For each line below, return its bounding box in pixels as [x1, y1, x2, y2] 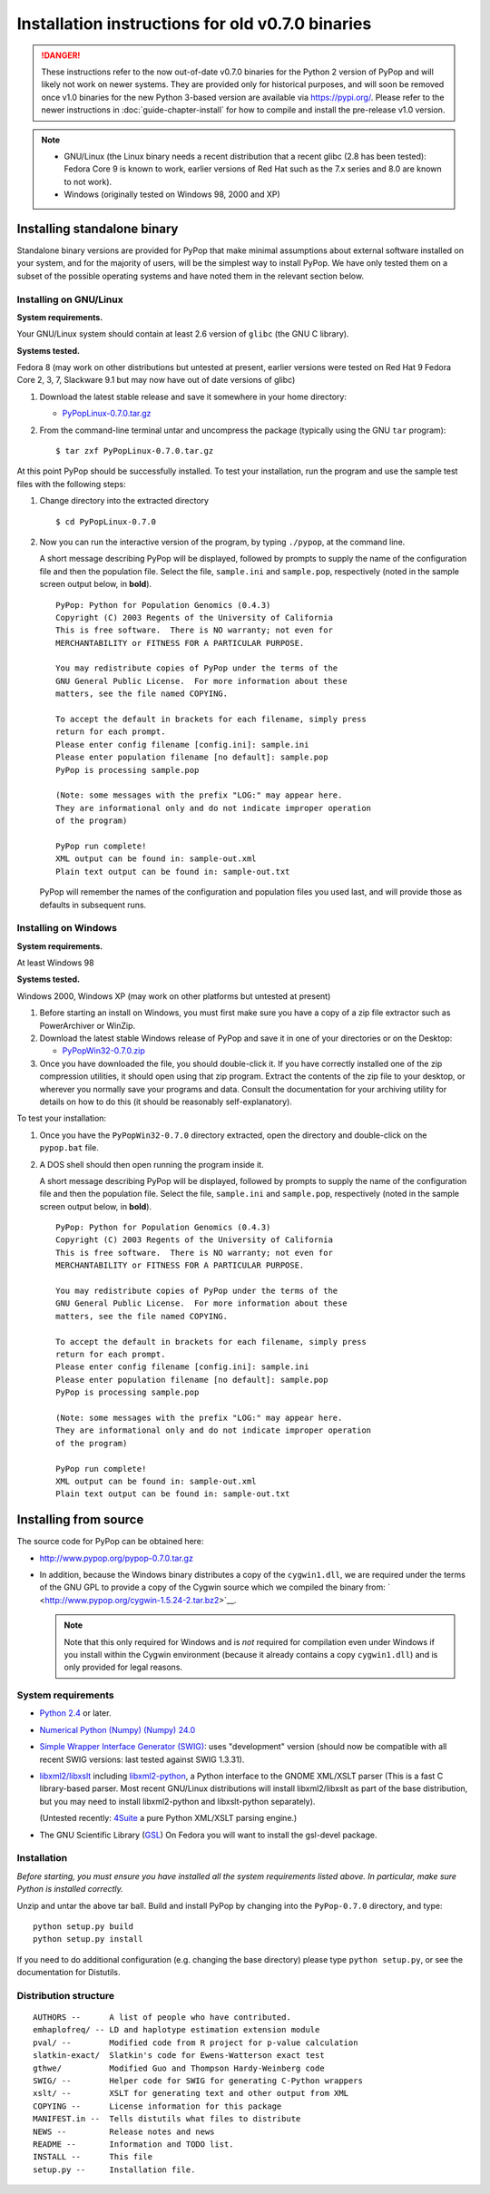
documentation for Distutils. [16, 1967, 121, 1978]
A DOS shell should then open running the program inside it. [39, 1159, 264, 1170]
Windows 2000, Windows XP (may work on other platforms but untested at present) [16, 990, 331, 1002]
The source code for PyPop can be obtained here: [16, 1536, 204, 1547]
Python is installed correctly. [16, 1884, 124, 1895]
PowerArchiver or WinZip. [39, 1020, 136, 1031]
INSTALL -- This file [33, 2151, 153, 2162]
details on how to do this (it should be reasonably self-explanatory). [39, 1096, 292, 1107]
